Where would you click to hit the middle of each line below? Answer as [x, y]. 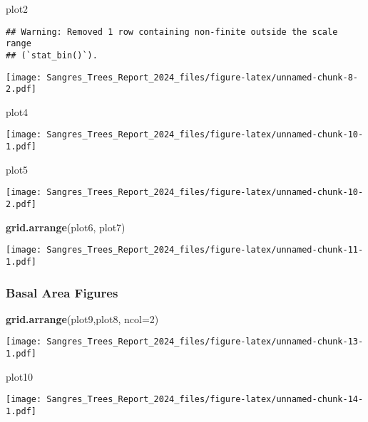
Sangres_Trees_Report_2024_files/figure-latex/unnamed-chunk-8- [202, 77]
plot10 [20, 376]
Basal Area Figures [62, 292]
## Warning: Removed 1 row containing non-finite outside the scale [172, 32]
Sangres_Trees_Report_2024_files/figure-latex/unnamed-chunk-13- [205, 342]
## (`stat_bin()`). [52, 55]
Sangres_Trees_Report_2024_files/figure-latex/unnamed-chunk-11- [205, 250]
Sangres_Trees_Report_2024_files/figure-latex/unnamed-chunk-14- [205, 400]
